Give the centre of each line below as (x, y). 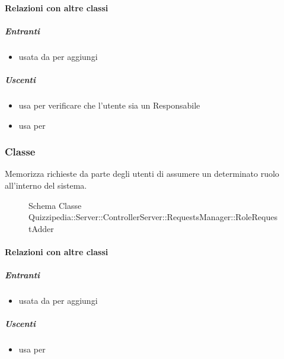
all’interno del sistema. (46, 185)
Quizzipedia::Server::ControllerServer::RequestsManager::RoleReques (153, 217)
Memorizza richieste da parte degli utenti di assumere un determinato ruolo (142, 174)
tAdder (41, 228)
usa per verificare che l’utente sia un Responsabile (109, 105)
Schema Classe (55, 205)
